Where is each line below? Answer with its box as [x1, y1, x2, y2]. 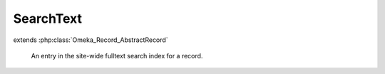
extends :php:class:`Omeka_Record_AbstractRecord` [13, 36, 168, 44]
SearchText [13, 11, 82, 26]
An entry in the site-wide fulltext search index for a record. [31, 51, 203, 60]
